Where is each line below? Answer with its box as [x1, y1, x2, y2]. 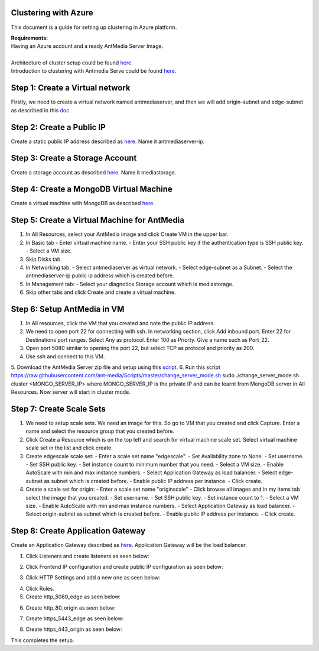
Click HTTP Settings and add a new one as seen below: [25, 574, 161, 581]
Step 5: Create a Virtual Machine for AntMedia [11, 215, 185, 225]
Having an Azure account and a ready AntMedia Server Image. [11, 43, 164, 50]
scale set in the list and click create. [25, 444, 113, 452]
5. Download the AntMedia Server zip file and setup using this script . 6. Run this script [11, 364, 221, 371]
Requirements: [11, 34, 48, 41]
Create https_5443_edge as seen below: [25, 615, 124, 622]
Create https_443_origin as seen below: [25, 626, 122, 633]
